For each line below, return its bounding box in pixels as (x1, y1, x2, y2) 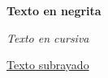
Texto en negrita (6, 2, 102, 18)
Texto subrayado (6, 56, 89, 73)
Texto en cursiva (6, 29, 89, 46)
